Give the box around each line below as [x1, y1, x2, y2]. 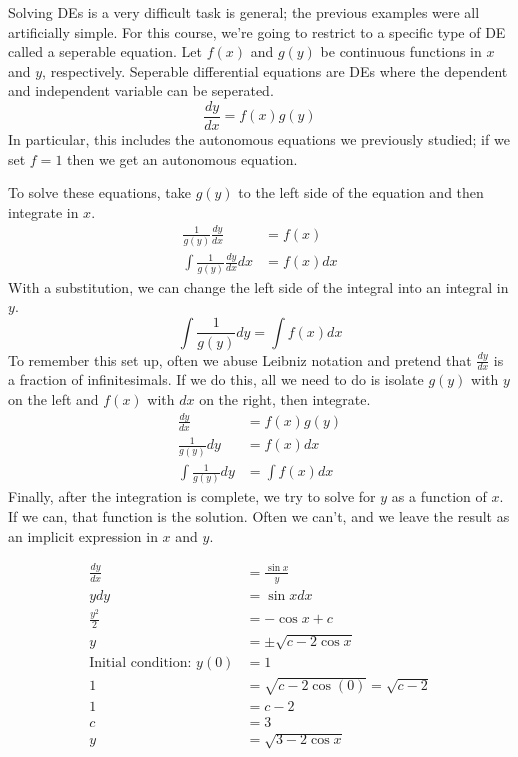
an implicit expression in [8, 525, 158, 546]
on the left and [8, 388, 99, 409]
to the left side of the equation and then [238, 182, 484, 203]
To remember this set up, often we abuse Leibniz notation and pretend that [8, 349, 472, 370]
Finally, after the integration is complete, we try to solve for [8, 486, 376, 507]
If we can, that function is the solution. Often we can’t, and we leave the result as [8, 506, 510, 526]
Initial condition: [89, 655, 192, 670]
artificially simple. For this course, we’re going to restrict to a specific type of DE [8, 21, 506, 42]
